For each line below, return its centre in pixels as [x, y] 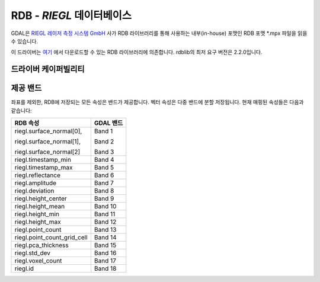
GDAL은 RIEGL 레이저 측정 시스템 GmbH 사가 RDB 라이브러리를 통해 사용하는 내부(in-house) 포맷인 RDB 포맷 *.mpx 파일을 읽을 [159, 33]
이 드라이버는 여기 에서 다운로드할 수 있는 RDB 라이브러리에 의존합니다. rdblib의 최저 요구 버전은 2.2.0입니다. [137, 52]
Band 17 [105, 261]
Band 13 [105, 230]
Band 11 [105, 214]
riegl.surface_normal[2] [47, 152]
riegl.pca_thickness [41, 245]
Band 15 [105, 245]
